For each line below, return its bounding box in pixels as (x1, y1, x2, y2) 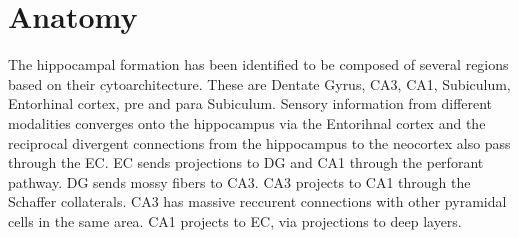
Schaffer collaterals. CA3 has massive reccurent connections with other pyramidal (8, 191, 507, 212)
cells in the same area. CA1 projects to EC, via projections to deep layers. (8, 210, 462, 231)
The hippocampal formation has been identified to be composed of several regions (8, 54, 509, 75)
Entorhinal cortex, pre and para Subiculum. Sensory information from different (8, 93, 493, 114)
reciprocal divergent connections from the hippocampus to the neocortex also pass (8, 132, 511, 153)
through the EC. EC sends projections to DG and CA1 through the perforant (8, 152, 484, 173)
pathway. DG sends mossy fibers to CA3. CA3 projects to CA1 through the (8, 171, 471, 192)
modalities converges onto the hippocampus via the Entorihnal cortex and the (8, 112, 486, 133)
